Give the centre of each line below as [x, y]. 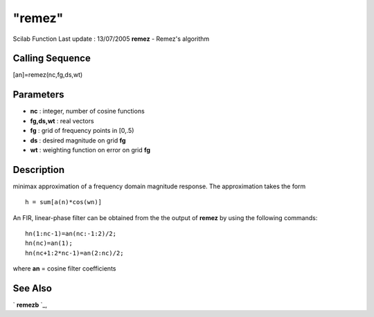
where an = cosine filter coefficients [64, 269]
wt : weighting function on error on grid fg [90, 150]
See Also [32, 288]
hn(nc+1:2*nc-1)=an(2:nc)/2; [74, 253]
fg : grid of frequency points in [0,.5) [82, 131]
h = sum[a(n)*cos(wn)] [64, 202]
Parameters [38, 94]
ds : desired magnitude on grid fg [78, 140]
